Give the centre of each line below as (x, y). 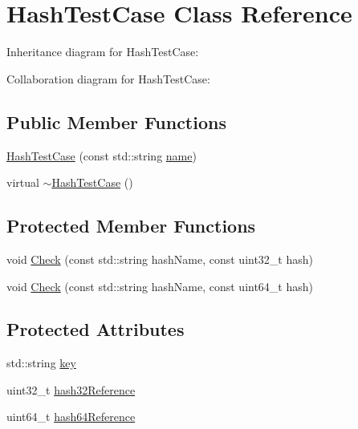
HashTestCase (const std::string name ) (102, 155)
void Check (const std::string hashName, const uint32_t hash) (160, 259)
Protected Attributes (96, 329)
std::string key (41, 363)
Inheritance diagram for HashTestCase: (103, 52)
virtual (23, 182)
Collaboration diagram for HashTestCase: (108, 78)
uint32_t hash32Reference (71, 389)
